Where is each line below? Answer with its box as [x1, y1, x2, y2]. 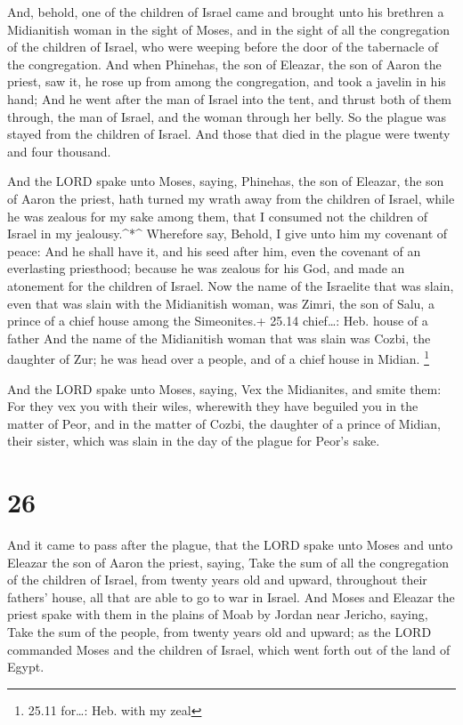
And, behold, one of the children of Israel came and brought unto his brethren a [7, 3, 444, 20]
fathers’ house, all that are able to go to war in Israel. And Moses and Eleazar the [7, 587, 455, 606]
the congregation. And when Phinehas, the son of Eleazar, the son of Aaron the [7, 54, 442, 73]
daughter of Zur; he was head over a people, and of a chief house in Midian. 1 [7, 347, 429, 367]
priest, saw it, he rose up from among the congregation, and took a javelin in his [7, 72, 446, 91]
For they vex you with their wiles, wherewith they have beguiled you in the [7, 397, 418, 415]
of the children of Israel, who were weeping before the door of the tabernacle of [7, 37, 439, 56]
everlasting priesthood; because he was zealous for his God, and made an [7, 259, 405, 278]
